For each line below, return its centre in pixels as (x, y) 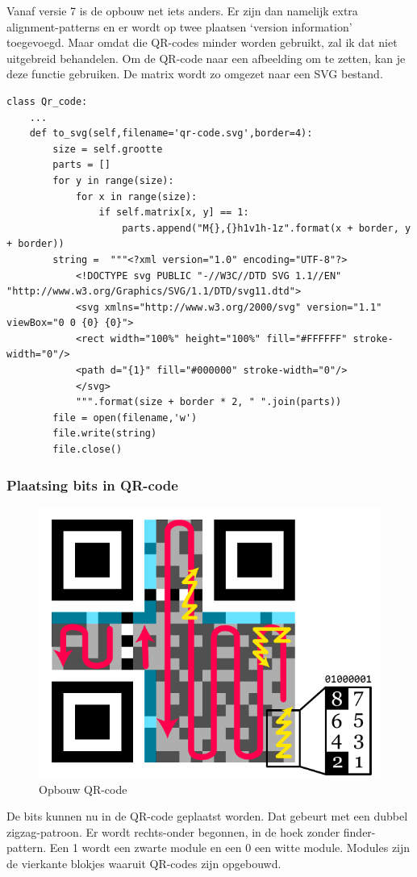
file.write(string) (105, 434)
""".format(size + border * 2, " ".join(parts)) (208, 402)
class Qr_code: (47, 101)
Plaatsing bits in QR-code (92, 484)
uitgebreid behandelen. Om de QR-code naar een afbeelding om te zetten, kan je (206, 58)
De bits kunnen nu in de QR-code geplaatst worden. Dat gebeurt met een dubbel (207, 816)
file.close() (88, 450)
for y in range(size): (113, 180)
